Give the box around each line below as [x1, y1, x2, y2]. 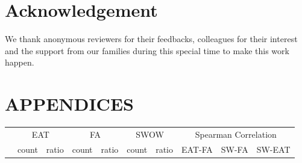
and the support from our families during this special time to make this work [5, 44, 289, 57]
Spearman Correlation [195, 128, 277, 140]
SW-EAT [256, 143, 291, 155]
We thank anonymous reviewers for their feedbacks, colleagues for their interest [5, 32, 298, 45]
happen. [5, 56, 34, 69]
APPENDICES [5, 91, 134, 116]
